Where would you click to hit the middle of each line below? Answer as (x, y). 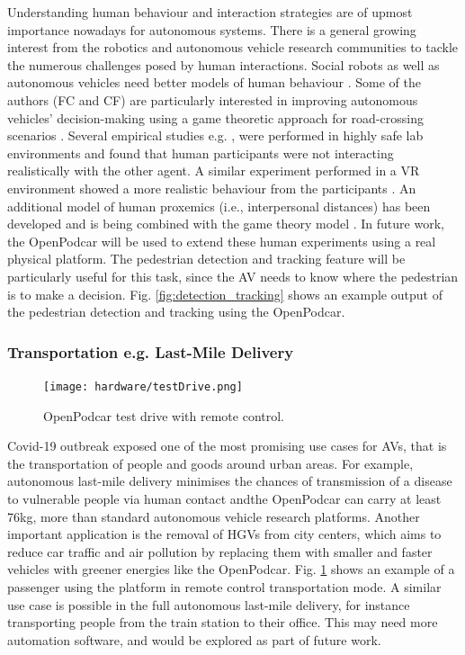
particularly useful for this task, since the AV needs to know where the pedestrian (233, 276)
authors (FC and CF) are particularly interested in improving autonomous (213, 99)
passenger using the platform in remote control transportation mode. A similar (224, 586)
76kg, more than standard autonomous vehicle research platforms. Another (214, 516)
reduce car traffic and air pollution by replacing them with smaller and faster (220, 551)
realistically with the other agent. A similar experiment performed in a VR (214, 170)
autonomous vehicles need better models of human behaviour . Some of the (214, 82)
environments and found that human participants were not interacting (201, 153)
